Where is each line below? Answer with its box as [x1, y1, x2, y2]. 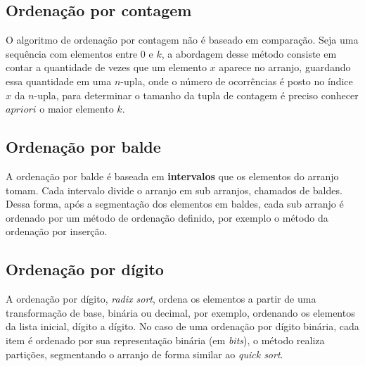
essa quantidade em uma [6, 73, 112, 88]
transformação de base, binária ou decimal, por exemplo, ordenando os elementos [6, 305, 355, 320]
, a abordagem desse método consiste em [161, 46, 337, 61]
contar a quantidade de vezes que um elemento [6, 60, 207, 75]
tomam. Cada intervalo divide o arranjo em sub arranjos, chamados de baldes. [6, 182, 342, 197]
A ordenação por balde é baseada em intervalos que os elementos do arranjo [6, 168, 339, 183]
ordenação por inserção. [6, 224, 108, 239]
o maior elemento [39, 101, 114, 116]
